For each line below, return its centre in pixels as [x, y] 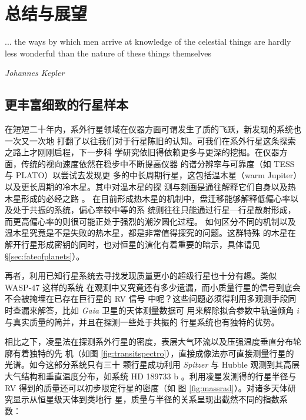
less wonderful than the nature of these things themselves [108, 53]
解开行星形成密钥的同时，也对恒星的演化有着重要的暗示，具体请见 [132, 244]
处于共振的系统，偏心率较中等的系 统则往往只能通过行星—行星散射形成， [154, 210]
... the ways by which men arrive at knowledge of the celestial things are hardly [148, 41]
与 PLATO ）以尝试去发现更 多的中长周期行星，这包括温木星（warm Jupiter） [151, 175]
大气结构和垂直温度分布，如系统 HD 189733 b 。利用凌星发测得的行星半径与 [151, 376]
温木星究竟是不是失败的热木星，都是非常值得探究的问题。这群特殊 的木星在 [150, 233]
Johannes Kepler [35, 73]
